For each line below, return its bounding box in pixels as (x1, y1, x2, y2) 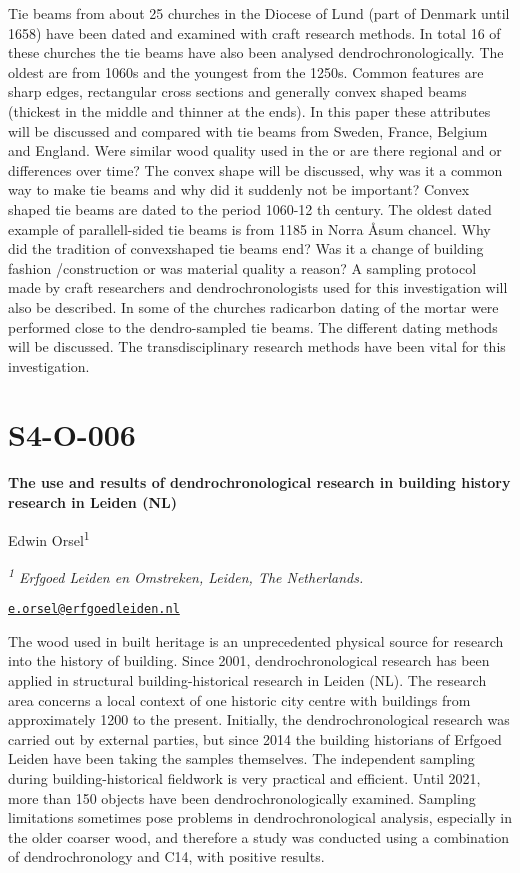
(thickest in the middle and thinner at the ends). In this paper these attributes (8, 100, 491, 121)
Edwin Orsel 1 (8, 526, 90, 550)
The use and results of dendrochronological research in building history (8, 472, 511, 493)
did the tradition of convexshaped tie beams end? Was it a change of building (8, 238, 484, 259)
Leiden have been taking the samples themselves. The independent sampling (8, 748, 475, 769)
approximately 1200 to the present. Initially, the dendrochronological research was (8, 709, 510, 730)
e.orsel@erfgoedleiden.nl (8, 602, 180, 617)
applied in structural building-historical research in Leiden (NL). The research (8, 669, 487, 690)
